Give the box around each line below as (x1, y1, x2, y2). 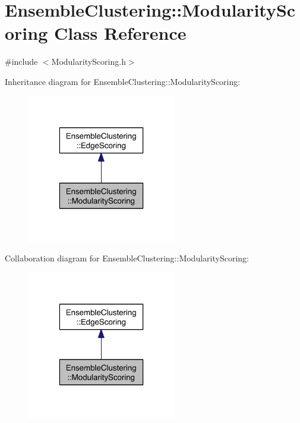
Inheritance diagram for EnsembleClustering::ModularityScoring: (5, 75, 241, 87)
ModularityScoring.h (51, 55, 126, 68)
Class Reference (54, 21, 187, 45)
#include (5, 55, 38, 68)
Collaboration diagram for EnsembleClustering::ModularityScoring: (5, 252, 249, 264)
